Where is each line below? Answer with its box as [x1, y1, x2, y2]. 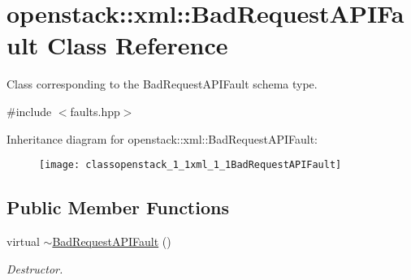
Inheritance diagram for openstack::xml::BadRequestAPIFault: [6, 130, 318, 147]
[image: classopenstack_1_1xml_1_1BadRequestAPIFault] [39, 159, 342, 171]
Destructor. [6, 260, 63, 277]
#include [6, 102, 52, 119]
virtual [6, 232, 40, 249]
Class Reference [47, 28, 228, 62]
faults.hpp [70, 102, 120, 119]
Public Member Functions [6, 195, 229, 220]
